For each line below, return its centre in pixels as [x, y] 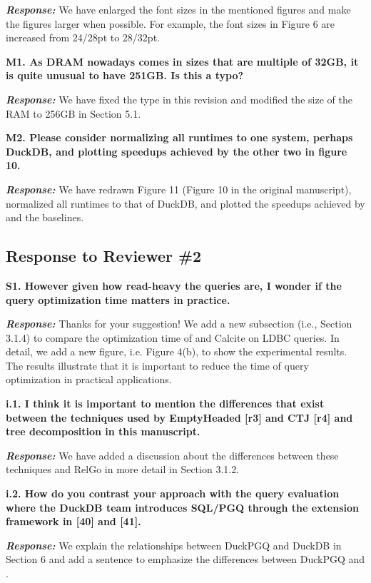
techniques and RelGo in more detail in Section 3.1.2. [123, 469]
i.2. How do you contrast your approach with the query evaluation [173, 493]
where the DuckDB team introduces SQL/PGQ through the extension [182, 507]
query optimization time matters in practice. [118, 299]
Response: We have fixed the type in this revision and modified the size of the [179, 99]
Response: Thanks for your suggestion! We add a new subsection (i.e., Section [179, 324]
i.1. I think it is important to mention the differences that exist [165, 404]
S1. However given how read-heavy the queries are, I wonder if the [174, 285]
